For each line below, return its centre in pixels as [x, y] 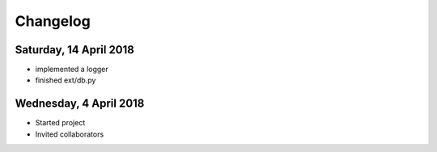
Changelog [53, 21]
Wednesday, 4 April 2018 [80, 104]
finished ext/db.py [66, 80]
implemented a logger [72, 70]
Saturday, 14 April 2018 [75, 50]
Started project [60, 123]
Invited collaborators [70, 134]
